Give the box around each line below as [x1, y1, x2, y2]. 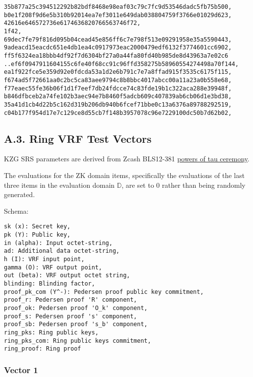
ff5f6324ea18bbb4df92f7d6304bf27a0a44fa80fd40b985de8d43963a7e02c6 [4, 52, 229, 59]
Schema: [4, 205, 29, 216]
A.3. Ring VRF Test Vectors [4, 131, 152, 146]
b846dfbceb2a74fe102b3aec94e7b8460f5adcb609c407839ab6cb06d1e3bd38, [4, 93, 232, 100]
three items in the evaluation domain [4, 179, 115, 190]
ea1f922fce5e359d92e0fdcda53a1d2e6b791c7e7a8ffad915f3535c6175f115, [4, 68, 232, 76]
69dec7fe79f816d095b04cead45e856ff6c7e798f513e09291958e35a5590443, [4, 36, 232, 43]
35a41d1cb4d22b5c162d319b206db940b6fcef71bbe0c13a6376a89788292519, [4, 101, 232, 108]
